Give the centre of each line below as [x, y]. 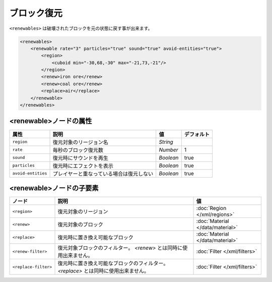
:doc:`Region [211, 208]
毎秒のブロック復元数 [78, 150]
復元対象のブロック [80, 224]
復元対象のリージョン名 [80, 142]
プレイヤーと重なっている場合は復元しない [103, 174]
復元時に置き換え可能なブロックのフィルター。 [113, 263]
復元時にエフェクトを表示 [83, 165]
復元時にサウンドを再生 [80, 158]
